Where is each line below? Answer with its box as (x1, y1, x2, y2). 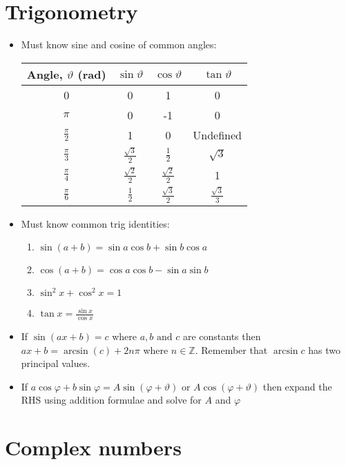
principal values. (21, 356, 90, 370)
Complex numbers (5, 433, 182, 462)
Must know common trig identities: (21, 216, 170, 230)
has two (308, 342, 340, 357)
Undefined (193, 126, 242, 143)
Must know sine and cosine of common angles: (21, 37, 217, 52)
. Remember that (195, 342, 268, 357)
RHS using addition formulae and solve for (21, 393, 202, 407)
